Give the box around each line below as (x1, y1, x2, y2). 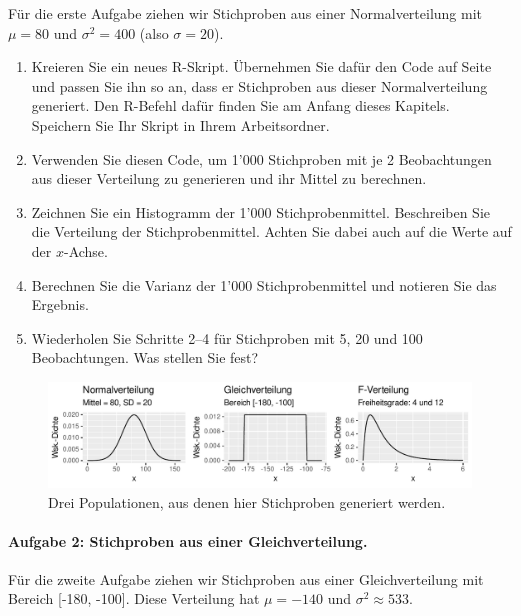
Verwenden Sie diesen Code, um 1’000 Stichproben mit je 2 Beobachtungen (31, 148, 492, 169)
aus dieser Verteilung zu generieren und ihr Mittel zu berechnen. (31, 168, 427, 189)
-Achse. (63, 240, 108, 261)
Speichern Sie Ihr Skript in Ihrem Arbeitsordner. (31, 114, 330, 135)
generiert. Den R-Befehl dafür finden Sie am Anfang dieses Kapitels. (31, 95, 450, 116)
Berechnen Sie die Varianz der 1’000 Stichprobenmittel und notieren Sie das (31, 274, 497, 295)
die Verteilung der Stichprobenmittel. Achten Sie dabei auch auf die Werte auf (31, 221, 512, 242)
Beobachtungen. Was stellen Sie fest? (31, 347, 259, 368)
